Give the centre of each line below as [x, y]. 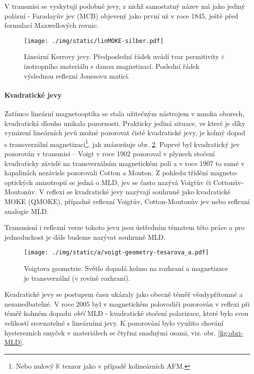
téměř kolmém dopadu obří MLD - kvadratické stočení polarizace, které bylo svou [127, 313]
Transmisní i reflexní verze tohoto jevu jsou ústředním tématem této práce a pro [125, 227]
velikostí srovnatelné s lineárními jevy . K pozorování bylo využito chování [114, 323]
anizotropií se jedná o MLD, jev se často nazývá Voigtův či [123, 182]
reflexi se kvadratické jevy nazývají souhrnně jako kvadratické [138, 192]
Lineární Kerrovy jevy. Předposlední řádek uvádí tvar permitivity [122, 56]
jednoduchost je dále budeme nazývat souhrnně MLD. [85, 237]
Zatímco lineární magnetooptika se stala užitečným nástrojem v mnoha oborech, [125, 114]
